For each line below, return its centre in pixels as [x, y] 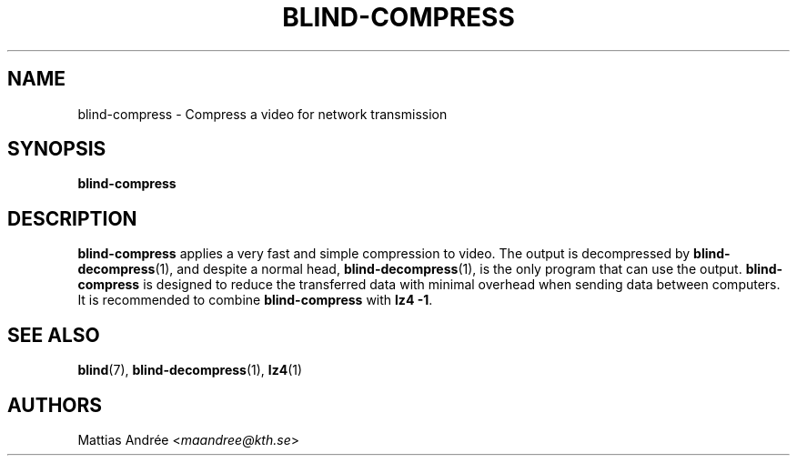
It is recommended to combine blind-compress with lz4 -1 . [255, 300]
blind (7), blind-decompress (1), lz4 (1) [190, 370]
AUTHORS [55, 405]
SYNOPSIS [57, 149]
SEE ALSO [54, 335]
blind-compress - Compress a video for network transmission [262, 114]
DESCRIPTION [72, 218]
